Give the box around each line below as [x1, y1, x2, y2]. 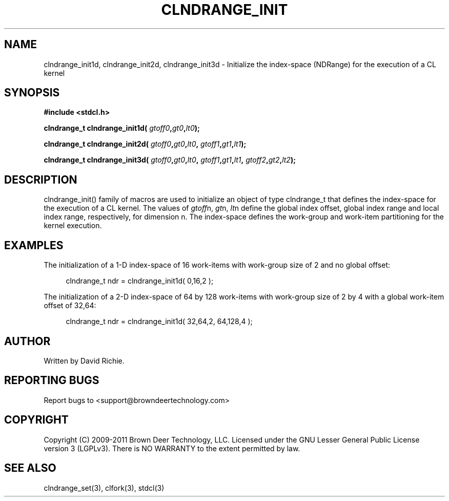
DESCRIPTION [4, 173, 77, 186]
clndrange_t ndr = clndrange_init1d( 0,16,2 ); [66, 276, 214, 286]
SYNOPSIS [4, 86, 60, 99]
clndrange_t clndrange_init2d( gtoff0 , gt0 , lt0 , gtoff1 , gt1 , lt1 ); [44, 139, 247, 149]
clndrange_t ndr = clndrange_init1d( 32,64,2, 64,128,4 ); [66, 317, 253, 326]
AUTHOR [4, 334, 51, 348]
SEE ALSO [4, 462, 56, 475]
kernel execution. [44, 221, 102, 230]
